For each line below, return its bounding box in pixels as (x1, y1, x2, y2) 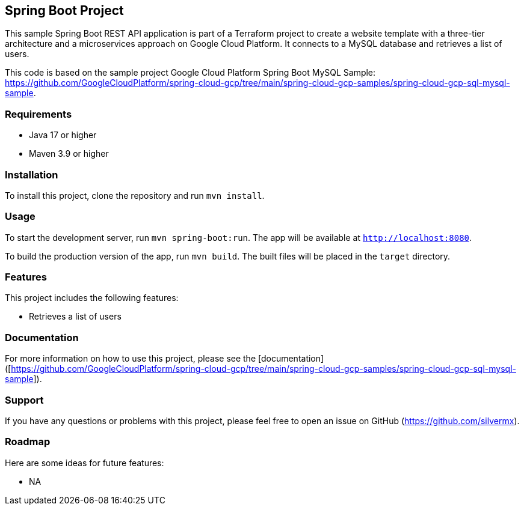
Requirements (5, 108, 72, 120)
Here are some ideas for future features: (5, 457, 164, 468)
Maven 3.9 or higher (29, 148, 109, 159)
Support (5, 393, 44, 406)
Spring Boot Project (5, 3, 124, 18)
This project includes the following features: (5, 293, 179, 303)
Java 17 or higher (29, 130, 97, 141)
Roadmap (5, 436, 51, 448)
